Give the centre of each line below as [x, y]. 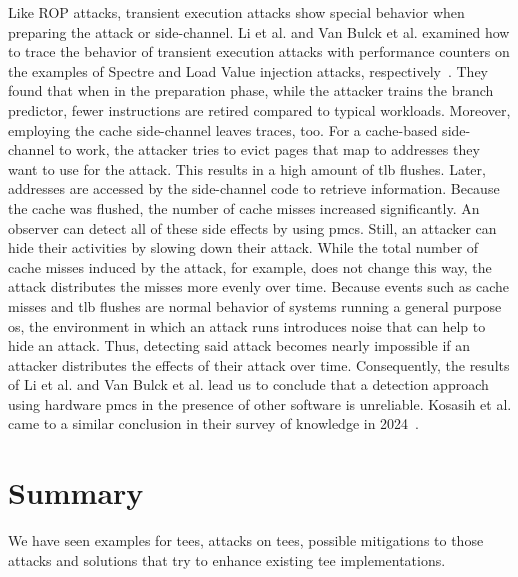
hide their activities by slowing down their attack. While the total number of [243, 247]
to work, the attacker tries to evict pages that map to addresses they [269, 149]
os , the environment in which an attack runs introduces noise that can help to [247, 325]
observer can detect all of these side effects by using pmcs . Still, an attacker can [252, 227]
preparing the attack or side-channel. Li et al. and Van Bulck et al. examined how [259, 31]
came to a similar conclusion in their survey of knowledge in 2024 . [214, 423]
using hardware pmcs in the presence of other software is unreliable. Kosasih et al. [260, 403]
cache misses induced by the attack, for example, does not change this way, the [250, 266]
